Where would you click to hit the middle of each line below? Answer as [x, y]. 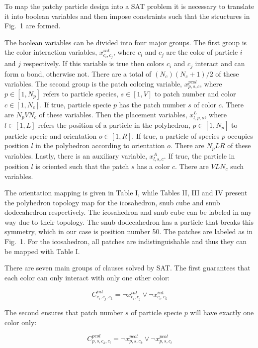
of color [205, 104]
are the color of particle [202, 52]
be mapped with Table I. [42, 251]
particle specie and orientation [51, 135]
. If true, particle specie [76, 104]
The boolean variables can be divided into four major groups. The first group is [126, 42]
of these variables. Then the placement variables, [113, 114]
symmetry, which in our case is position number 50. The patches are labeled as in [129, 231]
